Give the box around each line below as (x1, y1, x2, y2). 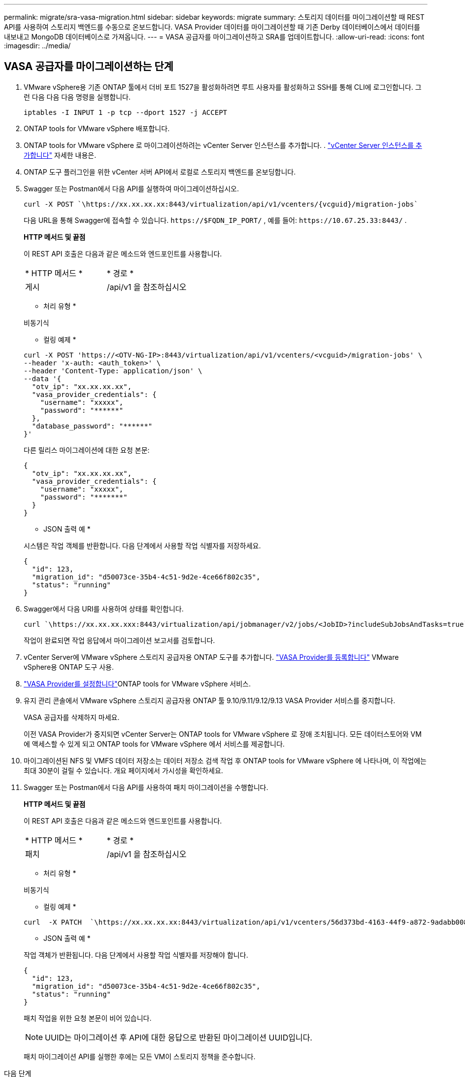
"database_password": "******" (32, 422, 153, 430)
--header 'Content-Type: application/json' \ (24, 366, 202, 375)
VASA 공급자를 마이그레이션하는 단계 (4, 60, 173, 73)
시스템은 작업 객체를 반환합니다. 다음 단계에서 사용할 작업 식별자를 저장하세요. (24, 541, 261, 550)
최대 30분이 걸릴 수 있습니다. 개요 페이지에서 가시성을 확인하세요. (24, 766, 223, 775)
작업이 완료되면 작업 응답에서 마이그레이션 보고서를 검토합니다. (24, 636, 215, 645)
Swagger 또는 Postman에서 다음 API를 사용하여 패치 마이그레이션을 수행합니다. (24, 783, 268, 791)
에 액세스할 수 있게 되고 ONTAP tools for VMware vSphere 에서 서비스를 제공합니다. (24, 739, 285, 748)
